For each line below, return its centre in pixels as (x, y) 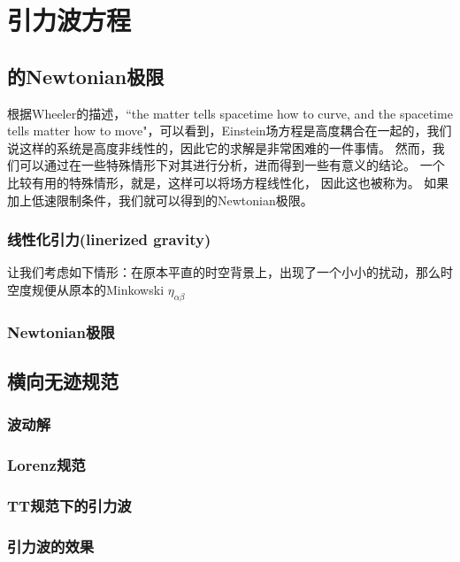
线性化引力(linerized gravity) (109, 239)
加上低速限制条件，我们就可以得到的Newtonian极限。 (160, 200)
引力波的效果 (51, 546)
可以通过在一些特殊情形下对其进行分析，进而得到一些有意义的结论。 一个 (232, 165)
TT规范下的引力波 (69, 505)
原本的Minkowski (116, 289)
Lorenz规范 (46, 465)
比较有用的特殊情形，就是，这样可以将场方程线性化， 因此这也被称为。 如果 (228, 182)
